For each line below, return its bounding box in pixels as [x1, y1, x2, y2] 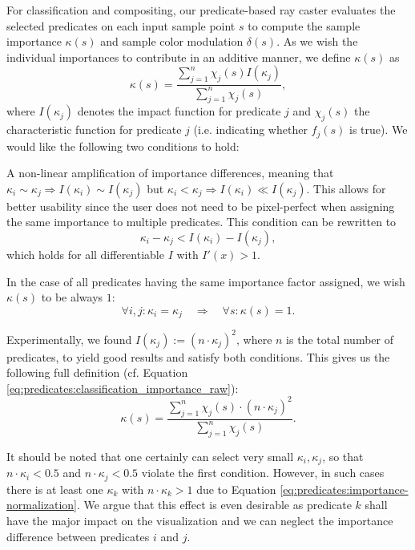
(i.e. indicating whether [193, 121, 308, 138]
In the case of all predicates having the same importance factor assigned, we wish [6, 273, 405, 289]
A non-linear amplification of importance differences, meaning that [6, 164, 334, 181]
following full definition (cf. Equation [6, 364, 188, 381]
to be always [41, 289, 103, 305]
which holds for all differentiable [6, 245, 164, 262]
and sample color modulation [100, 33, 244, 50]
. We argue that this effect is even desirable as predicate [76, 496, 352, 513]
